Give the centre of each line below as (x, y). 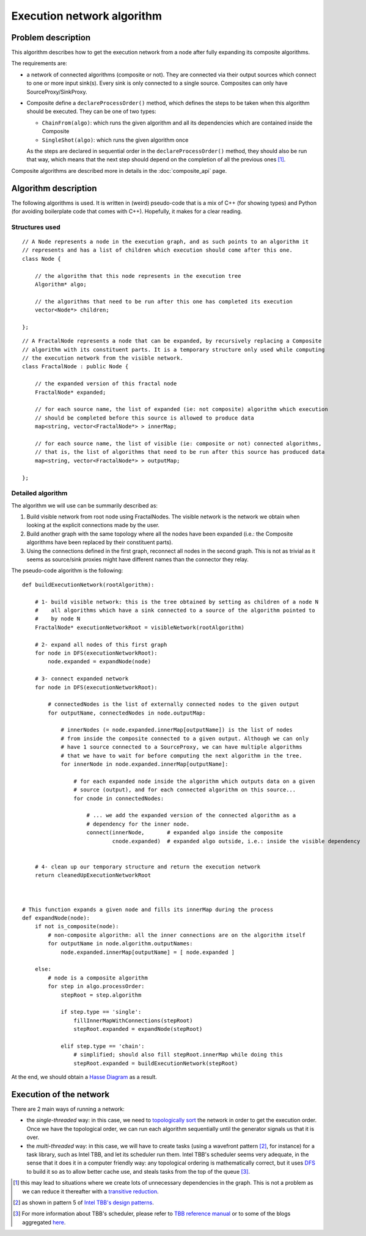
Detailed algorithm (39, 493)
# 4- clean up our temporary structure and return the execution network (148, 867)
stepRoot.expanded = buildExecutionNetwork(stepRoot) (156, 1063)
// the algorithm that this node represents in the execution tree (138, 276)
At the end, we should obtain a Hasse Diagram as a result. (84, 1077)
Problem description (51, 38)
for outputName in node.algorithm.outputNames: (120, 944)
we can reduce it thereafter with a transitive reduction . (90, 1191)
